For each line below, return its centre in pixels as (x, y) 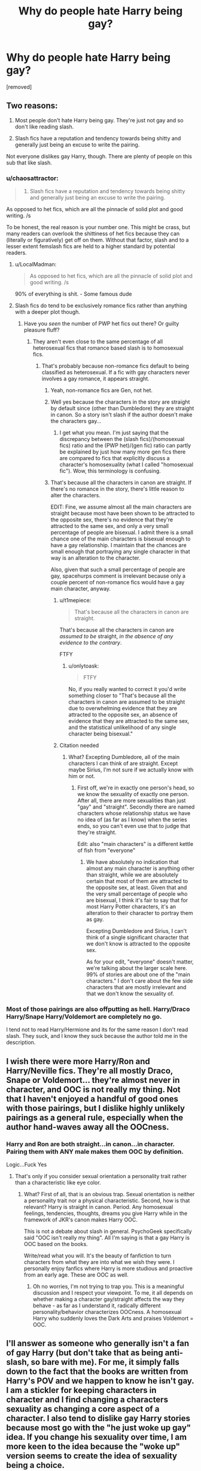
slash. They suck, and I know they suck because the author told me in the (97, 1036)
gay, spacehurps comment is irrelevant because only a (118, 576)
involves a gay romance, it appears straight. (95, 379)
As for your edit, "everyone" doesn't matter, (140, 962)
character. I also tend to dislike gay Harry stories (98, 1419)
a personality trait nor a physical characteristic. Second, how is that (107, 1200)
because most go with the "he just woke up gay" (99, 1428)
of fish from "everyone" (106, 851)
